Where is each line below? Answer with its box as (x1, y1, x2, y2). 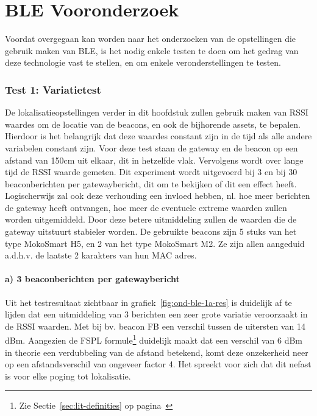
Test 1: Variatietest (5, 81, 101, 97)
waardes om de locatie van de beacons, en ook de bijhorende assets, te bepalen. (5, 117, 301, 130)
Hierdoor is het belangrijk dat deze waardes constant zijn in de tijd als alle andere (5, 130, 312, 142)
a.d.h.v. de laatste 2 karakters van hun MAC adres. (5, 249, 197, 262)
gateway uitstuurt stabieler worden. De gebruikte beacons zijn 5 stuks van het (5, 225, 297, 238)
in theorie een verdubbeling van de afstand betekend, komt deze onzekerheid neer (5, 345, 308, 358)
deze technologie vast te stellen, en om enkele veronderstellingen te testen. (5, 56, 281, 69)
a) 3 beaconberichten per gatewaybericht (5, 272, 180, 285)
